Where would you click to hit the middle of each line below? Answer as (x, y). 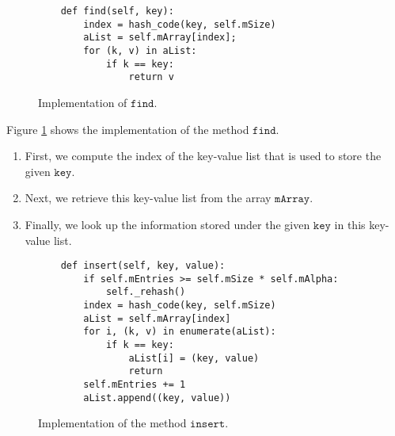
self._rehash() (146, 292)
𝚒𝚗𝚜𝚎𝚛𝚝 (208, 425)
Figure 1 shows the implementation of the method (128, 129)
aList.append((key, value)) (157, 398)
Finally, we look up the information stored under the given (167, 224)
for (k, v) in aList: (140, 50)
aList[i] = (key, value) (194, 358)
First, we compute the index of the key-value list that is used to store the (203, 156)
